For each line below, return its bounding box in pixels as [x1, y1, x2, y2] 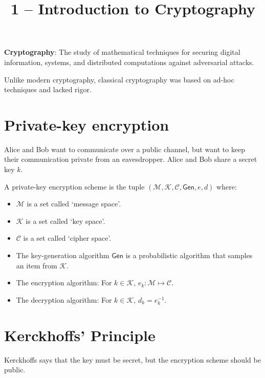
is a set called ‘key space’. [26, 215, 105, 226]
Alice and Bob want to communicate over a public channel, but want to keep [4, 143, 246, 154]
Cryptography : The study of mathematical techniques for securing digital [4, 47, 240, 57]
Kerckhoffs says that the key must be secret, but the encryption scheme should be [4, 354, 261, 365]
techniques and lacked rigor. [4, 84, 92, 95]
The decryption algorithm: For [16, 294, 112, 305]
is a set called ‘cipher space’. [23, 233, 112, 243]
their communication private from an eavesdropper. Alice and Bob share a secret [4, 154, 257, 164]
